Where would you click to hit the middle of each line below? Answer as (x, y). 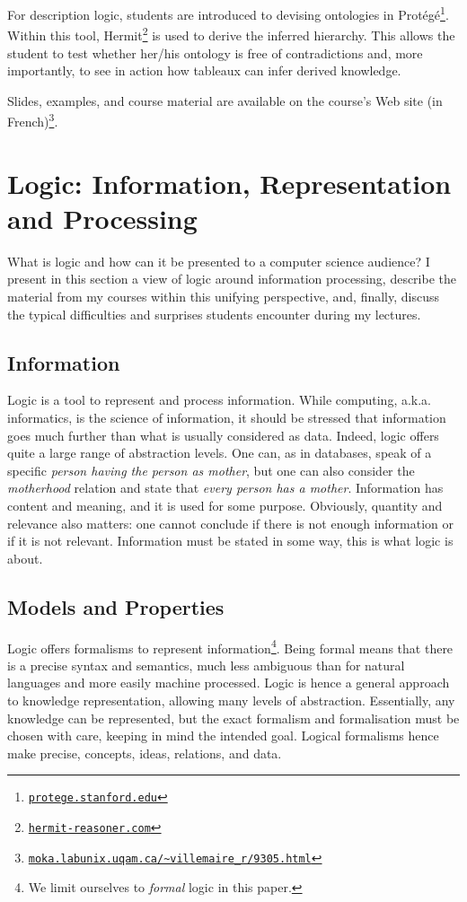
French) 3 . (33, 120)
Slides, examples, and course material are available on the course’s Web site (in (225, 100)
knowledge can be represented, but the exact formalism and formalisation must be (233, 718)
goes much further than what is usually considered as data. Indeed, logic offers (223, 435)
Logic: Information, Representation (229, 183)
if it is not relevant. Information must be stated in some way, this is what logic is (230, 541)
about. (25, 558)
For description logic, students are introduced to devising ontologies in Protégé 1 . (228, 13)
